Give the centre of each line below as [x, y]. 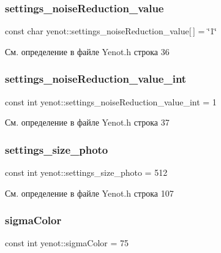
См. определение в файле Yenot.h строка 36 [87, 51]
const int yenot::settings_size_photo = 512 [86, 172]
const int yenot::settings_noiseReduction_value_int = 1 [111, 101]
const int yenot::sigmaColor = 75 [67, 243]
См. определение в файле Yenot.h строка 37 [87, 122]
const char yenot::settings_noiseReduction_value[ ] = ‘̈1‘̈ [111, 31]
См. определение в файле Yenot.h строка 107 [89, 193]
